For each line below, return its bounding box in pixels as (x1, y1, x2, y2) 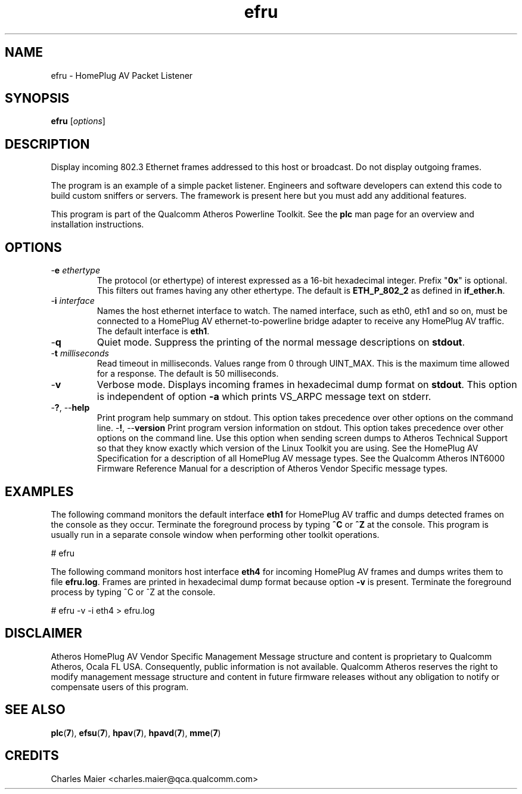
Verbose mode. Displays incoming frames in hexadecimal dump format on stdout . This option (97, 378, 517, 391)
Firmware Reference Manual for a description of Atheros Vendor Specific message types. (97, 463, 448, 474)
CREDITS (5, 748, 59, 764)
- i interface (51, 296, 95, 306)
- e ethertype (51, 265, 100, 276)
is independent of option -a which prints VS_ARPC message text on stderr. (97, 390, 431, 403)
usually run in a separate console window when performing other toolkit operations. (51, 529, 380, 540)
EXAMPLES (5, 484, 74, 499)
